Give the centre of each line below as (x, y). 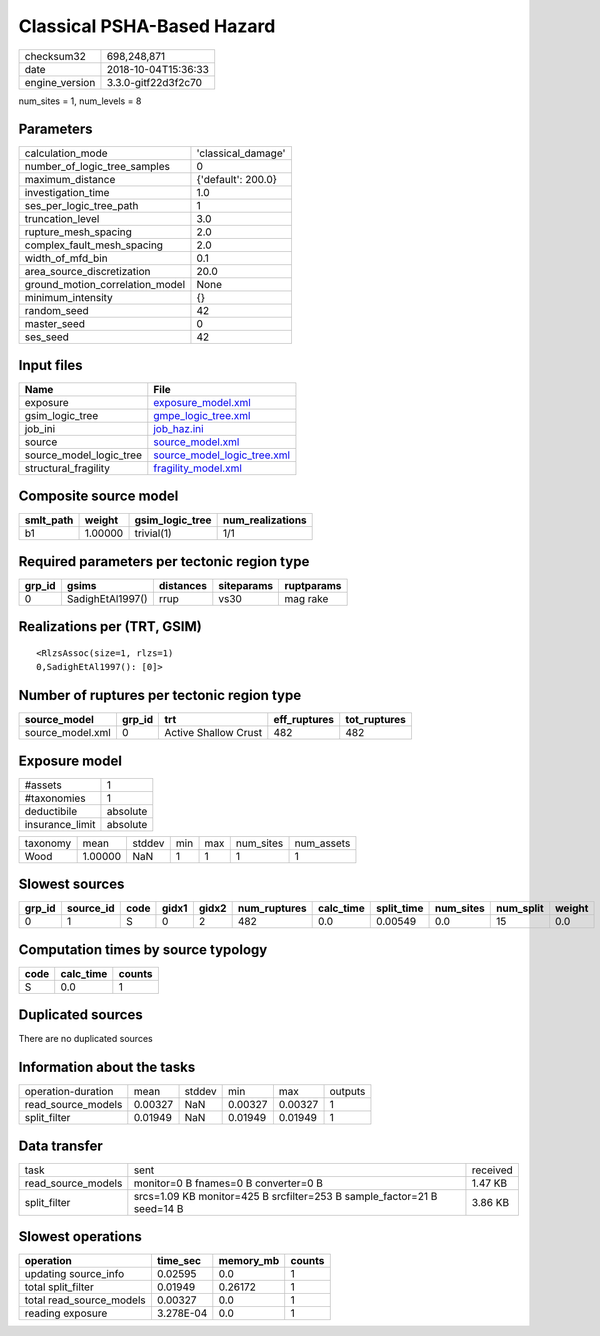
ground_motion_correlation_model (105, 285)
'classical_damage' (241, 153)
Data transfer (61, 1145)
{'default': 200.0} (237, 180)
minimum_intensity (69, 298)
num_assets (322, 843)
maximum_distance (70, 180)
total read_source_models (85, 1300)
